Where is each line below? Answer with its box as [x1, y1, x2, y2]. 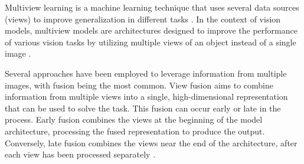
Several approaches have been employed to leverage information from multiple [5, 67, 287, 79]
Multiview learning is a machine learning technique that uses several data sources [5, 1, 299, 13]
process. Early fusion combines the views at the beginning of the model [5, 113, 263, 126]
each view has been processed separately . [5, 148, 156, 160]
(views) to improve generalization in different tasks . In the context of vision [5, 12, 281, 25]
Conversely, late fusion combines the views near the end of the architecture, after [5, 136, 298, 149]
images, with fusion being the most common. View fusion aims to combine [5, 78, 273, 91]
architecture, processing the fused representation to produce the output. [5, 124, 265, 137]
